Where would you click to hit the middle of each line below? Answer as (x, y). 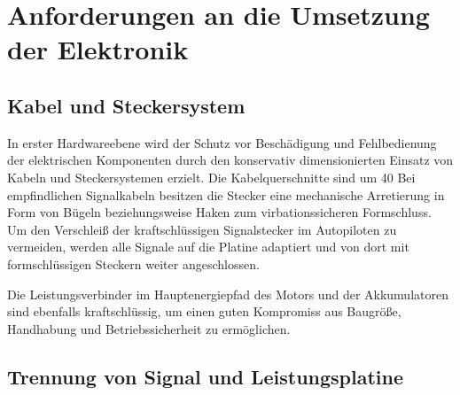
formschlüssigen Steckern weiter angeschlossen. (133, 263)
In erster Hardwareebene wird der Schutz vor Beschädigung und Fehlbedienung (222, 142)
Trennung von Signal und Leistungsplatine (206, 376)
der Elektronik (98, 49)
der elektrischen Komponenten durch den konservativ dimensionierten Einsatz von (230, 160)
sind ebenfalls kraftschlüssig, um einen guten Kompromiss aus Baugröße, (204, 311)
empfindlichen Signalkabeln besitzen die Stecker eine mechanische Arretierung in (226, 194)
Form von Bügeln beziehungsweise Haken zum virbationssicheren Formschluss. (219, 212)
